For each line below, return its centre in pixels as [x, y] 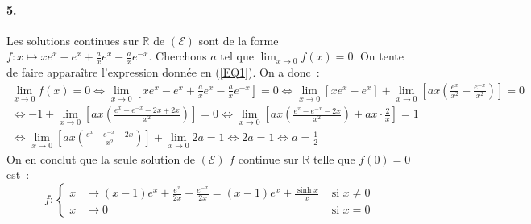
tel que [237, 56]
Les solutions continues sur [73, 40]
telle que [334, 158]
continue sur [268, 158]
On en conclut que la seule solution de [101, 158]
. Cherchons [178, 56]
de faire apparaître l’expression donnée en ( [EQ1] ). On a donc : [163, 72]
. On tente [378, 56]
